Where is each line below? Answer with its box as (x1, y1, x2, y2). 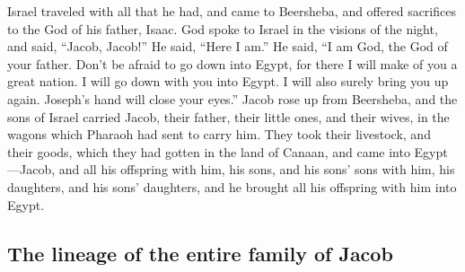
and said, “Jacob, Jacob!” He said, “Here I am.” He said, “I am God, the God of (7, 37, 448, 56)
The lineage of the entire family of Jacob (7, 239, 393, 267)
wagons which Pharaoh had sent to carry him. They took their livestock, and (7, 125, 431, 144)
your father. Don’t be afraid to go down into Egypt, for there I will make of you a (7, 54, 458, 73)
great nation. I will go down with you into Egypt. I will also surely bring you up (7, 72, 449, 91)
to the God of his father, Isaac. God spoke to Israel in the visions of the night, (7, 19, 438, 38)
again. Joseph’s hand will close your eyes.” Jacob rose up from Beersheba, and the (7, 89, 458, 108)
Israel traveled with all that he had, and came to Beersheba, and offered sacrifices (7, 2, 456, 20)
